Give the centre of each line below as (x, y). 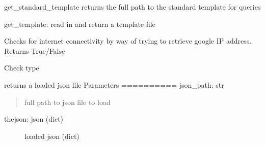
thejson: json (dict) (34, 119)
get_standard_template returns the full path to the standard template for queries (132, 7)
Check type (22, 68)
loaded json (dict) (52, 136)
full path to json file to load (67, 102)
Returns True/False (35, 50)
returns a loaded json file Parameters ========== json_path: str (114, 84)
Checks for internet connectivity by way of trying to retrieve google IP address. (128, 41)
